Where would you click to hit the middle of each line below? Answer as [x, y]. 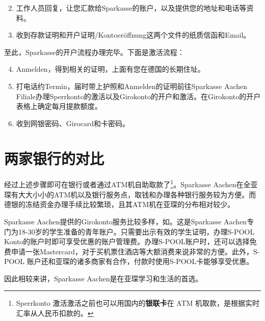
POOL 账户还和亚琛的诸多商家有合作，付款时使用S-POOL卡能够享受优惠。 [129, 261]
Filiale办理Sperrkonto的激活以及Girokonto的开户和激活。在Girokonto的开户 [138, 96]
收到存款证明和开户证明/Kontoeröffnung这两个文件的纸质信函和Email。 [133, 35]
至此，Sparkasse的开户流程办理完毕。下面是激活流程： [94, 52]
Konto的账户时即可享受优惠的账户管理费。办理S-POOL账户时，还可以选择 [127, 241]
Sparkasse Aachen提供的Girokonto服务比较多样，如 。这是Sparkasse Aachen [126, 221]
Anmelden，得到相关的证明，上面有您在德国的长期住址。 [110, 69]
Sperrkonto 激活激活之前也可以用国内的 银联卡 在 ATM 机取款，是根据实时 [138, 303]
